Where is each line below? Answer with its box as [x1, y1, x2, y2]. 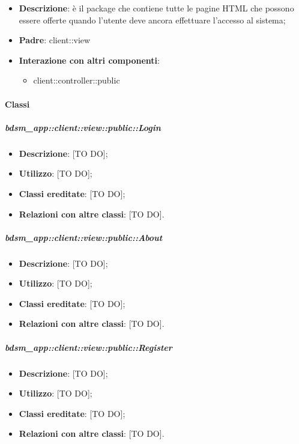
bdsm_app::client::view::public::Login [5, 121, 161, 133]
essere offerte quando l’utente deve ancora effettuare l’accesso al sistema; [19, 13, 286, 26]
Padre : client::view [19, 34, 91, 46]
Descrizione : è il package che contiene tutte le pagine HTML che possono [19, 2, 294, 14]
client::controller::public [33, 74, 120, 87]
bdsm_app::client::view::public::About [5, 231, 163, 243]
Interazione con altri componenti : [19, 53, 160, 66]
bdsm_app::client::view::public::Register [5, 341, 172, 353]
